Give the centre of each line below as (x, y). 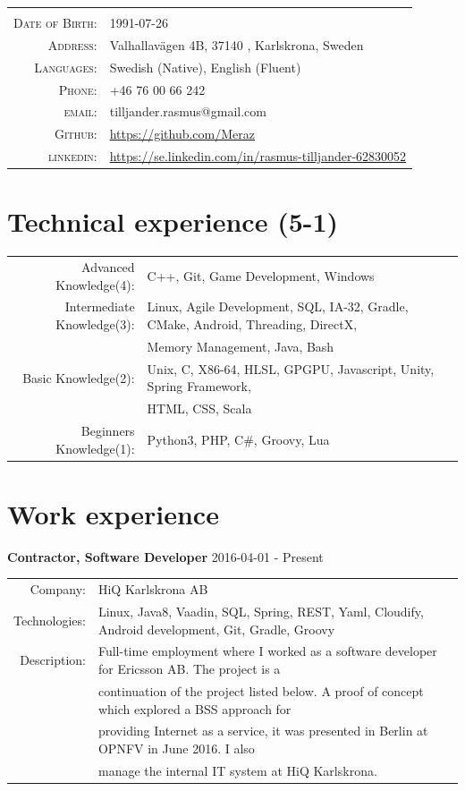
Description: (53, 660)
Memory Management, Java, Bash (241, 346)
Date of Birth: (55, 22)
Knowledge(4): (95, 284)
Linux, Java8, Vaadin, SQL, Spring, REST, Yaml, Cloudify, (261, 612)
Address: (72, 44)
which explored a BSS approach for (194, 708)
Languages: (66, 67)
